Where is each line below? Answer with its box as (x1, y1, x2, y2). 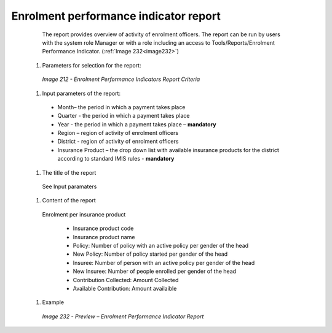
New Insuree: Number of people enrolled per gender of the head (73, 267, 237, 275)
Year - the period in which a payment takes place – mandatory (57, 120, 216, 128)
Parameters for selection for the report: (42, 61, 141, 69)
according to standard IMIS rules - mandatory (57, 155, 175, 163)
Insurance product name (73, 233, 135, 240)
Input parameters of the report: (42, 90, 121, 97)
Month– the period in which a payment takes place (57, 103, 186, 110)
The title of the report (42, 169, 97, 176)
